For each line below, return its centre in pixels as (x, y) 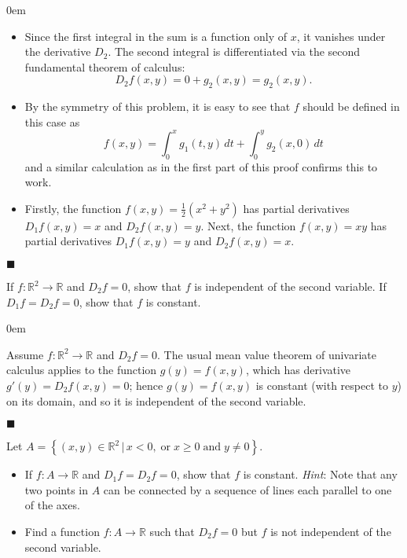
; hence (146, 385)
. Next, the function (248, 225)
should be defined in (351, 106)
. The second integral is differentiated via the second (234, 51)
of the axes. (52, 505)
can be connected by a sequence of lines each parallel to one (247, 489)
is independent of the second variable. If (290, 286)
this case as (52, 121)
